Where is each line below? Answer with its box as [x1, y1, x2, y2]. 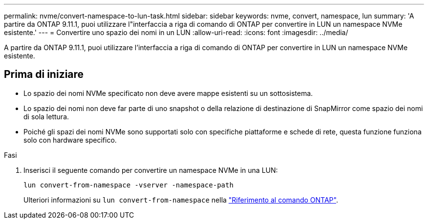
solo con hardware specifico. [23, 135, 117, 144]
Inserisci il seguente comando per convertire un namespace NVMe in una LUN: [23, 166, 278, 174]
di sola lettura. [23, 112, 69, 121]
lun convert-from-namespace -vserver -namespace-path [23, 181, 234, 189]
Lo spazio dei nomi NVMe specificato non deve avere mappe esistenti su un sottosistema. [23, 89, 313, 97]
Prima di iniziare [4, 68, 84, 81]
